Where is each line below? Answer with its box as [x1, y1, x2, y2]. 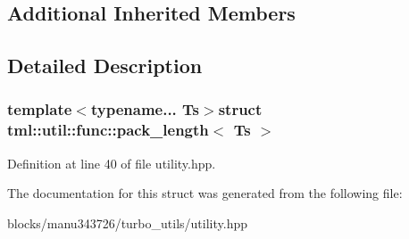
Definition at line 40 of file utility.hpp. [7, 153, 216, 172]
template [7, 98, 72, 120]
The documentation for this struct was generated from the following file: [7, 184, 403, 202]
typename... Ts [90, 98, 200, 120]
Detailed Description [7, 52, 203, 79]
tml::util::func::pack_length [7, 119, 209, 141]
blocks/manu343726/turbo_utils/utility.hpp [7, 213, 247, 232]
